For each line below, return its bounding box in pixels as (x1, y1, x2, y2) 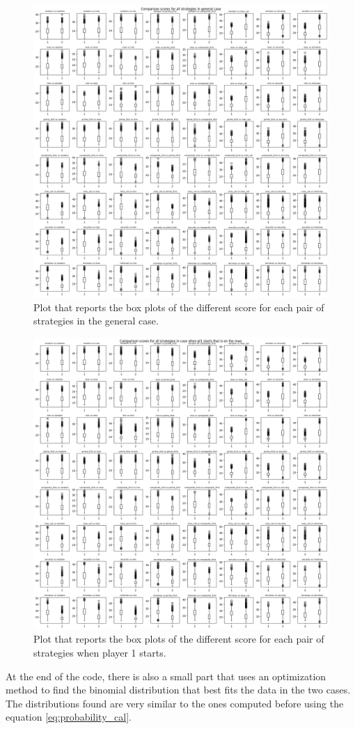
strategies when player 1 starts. (33, 645, 166, 660)
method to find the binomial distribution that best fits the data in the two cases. (6, 682, 351, 697)
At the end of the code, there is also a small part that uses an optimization (6, 668, 326, 683)
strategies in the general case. (33, 313, 159, 328)
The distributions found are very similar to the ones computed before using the (6, 696, 344, 710)
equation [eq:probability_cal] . (6, 710, 132, 724)
